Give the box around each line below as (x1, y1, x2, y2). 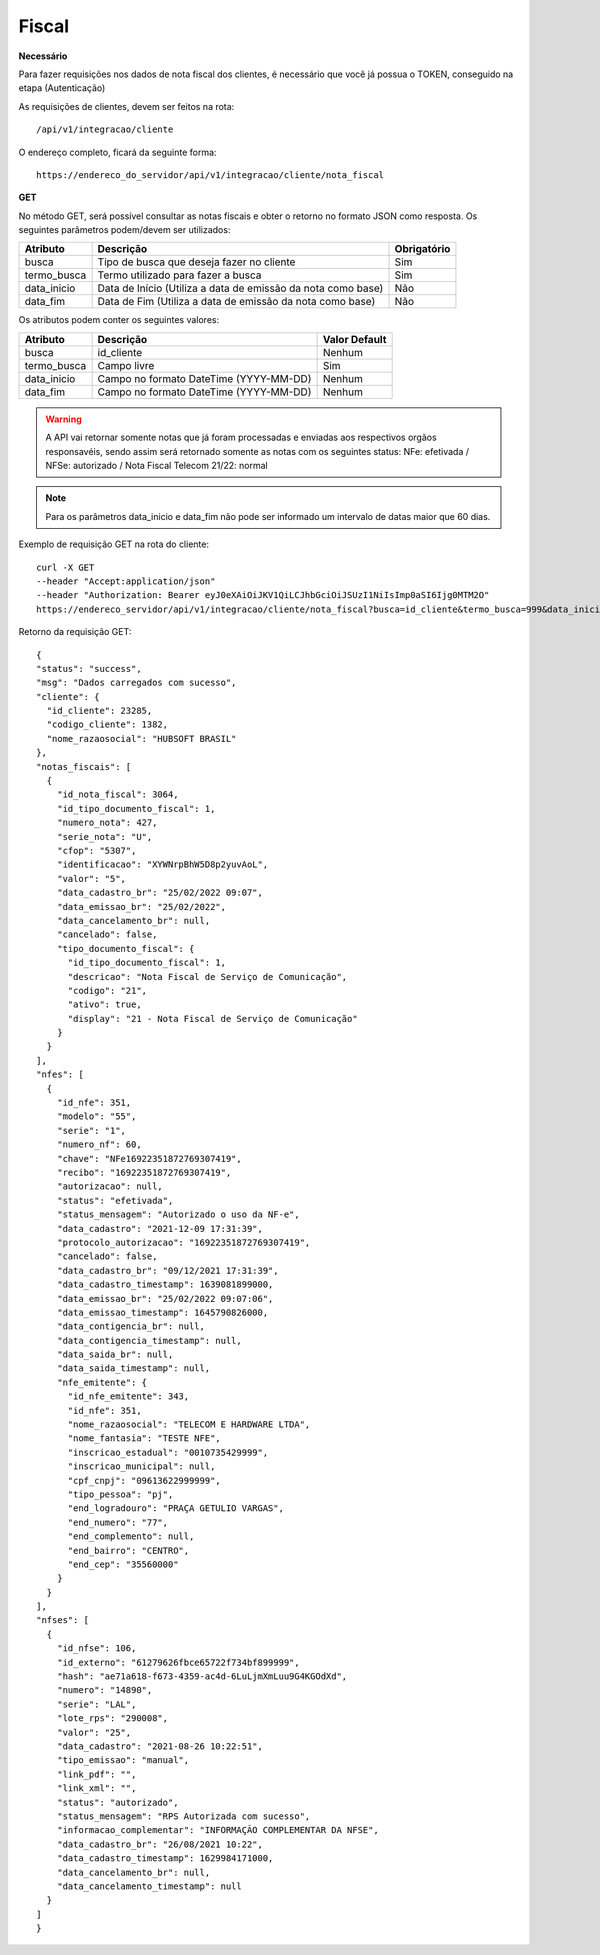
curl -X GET (36, 561, 95, 573)
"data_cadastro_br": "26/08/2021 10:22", (56, 1838, 264, 1850)
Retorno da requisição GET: (18, 626, 132, 638)
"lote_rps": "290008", (56, 1713, 169, 1724)
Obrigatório (394, 242, 451, 256)
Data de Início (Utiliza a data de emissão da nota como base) (97, 281, 384, 295)
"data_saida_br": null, (56, 1349, 174, 1360)
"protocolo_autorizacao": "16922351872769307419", (56, 1236, 311, 1248)
